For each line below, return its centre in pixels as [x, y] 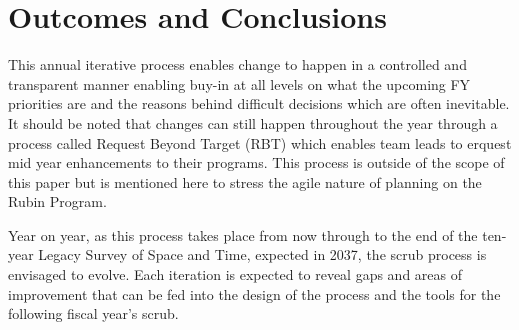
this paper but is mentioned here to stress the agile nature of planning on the [245, 181]
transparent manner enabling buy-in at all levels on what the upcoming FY [239, 83]
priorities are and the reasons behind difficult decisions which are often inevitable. [259, 103]
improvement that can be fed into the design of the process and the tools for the [254, 293]
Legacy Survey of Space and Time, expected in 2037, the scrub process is [262, 254]
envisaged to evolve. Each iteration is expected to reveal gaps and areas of [235, 274]
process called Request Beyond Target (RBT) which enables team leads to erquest [260, 142]
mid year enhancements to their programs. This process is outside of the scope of [256, 162]
